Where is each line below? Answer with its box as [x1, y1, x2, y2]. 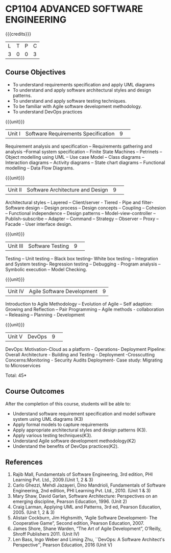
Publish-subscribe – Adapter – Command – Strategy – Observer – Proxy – [5, 215, 159, 222]
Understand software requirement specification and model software [12, 411, 156, 417]
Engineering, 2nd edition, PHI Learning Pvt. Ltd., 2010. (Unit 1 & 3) [12, 488, 151, 494]
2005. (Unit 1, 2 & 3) [12, 509, 55, 516]
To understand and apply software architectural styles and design [12, 87, 152, 93]
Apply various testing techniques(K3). [12, 432, 93, 438]
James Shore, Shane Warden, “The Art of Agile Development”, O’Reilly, [12, 525, 162, 532]
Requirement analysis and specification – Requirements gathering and [5, 143, 152, 149]
